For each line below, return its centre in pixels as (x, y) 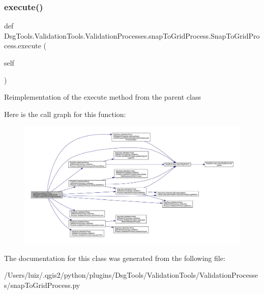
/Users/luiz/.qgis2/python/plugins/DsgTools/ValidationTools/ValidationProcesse (131, 275)
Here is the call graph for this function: (65, 114)
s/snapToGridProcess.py (42, 285)
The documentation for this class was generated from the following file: (115, 258)
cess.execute (23, 46)
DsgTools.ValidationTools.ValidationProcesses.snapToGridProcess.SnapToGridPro (132, 35)
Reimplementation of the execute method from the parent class (102, 97)
